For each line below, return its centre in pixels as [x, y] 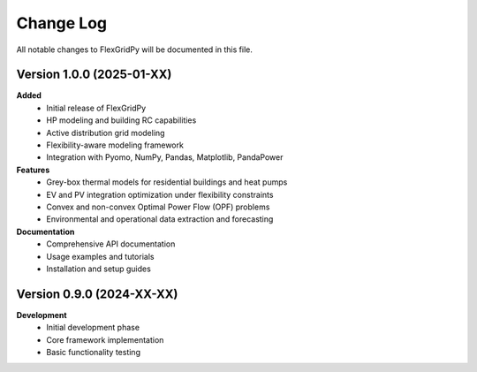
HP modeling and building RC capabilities [121, 120]
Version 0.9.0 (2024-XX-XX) [97, 294]
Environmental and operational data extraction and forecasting [160, 219]
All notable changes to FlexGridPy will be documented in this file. [135, 49]
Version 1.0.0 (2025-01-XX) [94, 75]
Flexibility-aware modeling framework [115, 145]
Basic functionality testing [94, 352]
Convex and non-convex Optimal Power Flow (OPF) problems [158, 207]
